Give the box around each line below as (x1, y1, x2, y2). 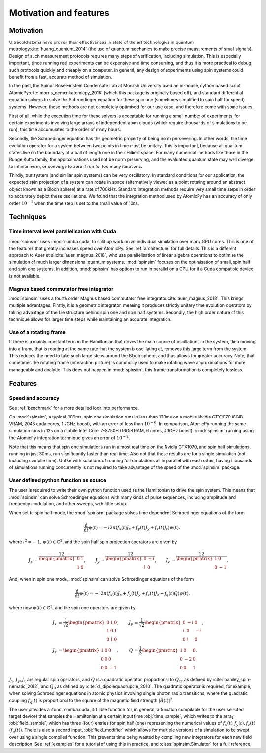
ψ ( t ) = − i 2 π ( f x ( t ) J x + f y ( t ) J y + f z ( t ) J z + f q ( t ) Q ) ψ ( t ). (79, 590, 190, 597)
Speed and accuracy (9, 394, 60, 401)
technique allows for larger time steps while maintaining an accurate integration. (9, 316, 172, 322)
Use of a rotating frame (9, 329, 66, 335)
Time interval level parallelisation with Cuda (9, 228, 117, 235)
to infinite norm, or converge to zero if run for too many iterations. (9, 163, 142, 169)
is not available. (9, 273, 41, 279)
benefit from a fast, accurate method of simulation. (9, 74, 113, 80)
